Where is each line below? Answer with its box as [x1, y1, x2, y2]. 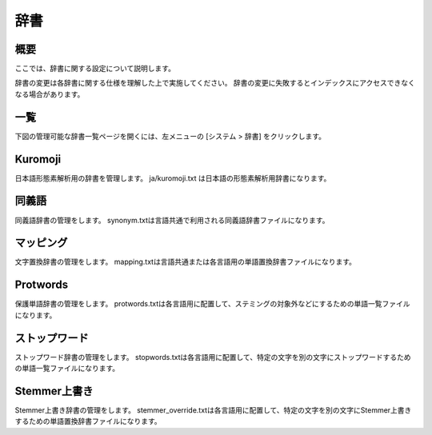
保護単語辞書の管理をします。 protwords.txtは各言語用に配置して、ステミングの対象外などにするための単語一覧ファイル [14, 299, 411, 309]
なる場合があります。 [14, 89, 85, 99]
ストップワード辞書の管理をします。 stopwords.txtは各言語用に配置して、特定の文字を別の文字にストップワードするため [14, 352, 411, 361]
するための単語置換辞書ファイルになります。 [14, 417, 162, 426]
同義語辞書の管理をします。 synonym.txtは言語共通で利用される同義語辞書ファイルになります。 [14, 215, 330, 225]
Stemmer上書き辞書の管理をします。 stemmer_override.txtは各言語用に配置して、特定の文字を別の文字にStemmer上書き [14, 405, 412, 415]
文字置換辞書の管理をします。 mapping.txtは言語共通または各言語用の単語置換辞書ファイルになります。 [14, 257, 356, 267]
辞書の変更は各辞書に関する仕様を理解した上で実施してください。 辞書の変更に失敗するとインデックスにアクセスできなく [14, 78, 415, 88]
